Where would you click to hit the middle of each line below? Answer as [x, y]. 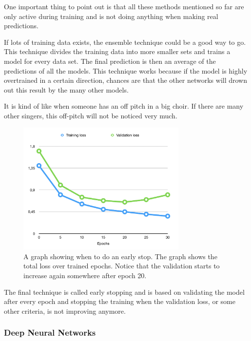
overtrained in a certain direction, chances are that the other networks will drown [126, 80]
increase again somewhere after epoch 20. [85, 275]
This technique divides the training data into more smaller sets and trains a [117, 51]
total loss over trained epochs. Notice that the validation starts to [122, 266]
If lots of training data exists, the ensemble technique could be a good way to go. [125, 42]
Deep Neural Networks [50, 332]
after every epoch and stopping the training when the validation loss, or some [120, 301]
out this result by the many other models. [66, 89]
